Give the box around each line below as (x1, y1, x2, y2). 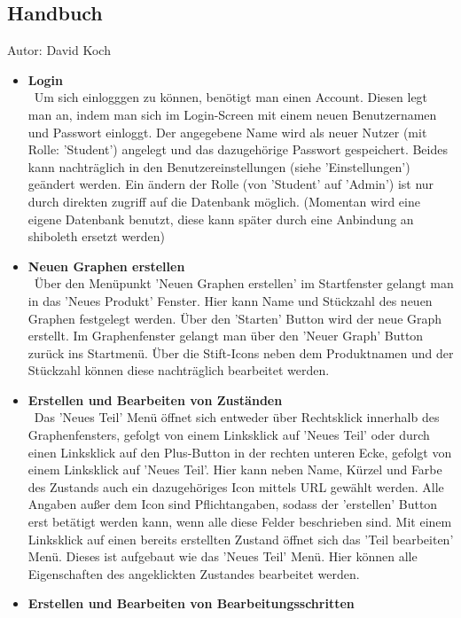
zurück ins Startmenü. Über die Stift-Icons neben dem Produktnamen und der (27, 343, 454, 362)
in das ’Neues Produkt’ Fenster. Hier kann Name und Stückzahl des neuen (27, 291, 433, 309)
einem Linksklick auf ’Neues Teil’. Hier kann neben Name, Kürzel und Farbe (27, 460, 442, 479)
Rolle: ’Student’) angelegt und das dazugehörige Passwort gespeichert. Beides (27, 140, 448, 159)
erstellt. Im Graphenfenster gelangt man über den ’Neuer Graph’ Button (27, 326, 424, 345)
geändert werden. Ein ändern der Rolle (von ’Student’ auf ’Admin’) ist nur (27, 175, 434, 193)
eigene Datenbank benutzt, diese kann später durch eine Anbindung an (27, 209, 414, 228)
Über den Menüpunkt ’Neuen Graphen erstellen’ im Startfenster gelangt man (34, 274, 454, 293)
